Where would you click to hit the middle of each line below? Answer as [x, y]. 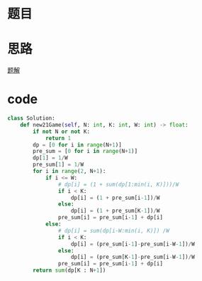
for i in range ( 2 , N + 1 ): [69, 171]
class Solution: [31, 118]
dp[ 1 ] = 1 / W [51, 158]
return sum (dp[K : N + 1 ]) [69, 270]
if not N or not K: [62, 132]
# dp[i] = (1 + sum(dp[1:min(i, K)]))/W [118, 184]
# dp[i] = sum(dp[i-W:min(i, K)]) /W [114, 230]
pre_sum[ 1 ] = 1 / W [58, 165]
